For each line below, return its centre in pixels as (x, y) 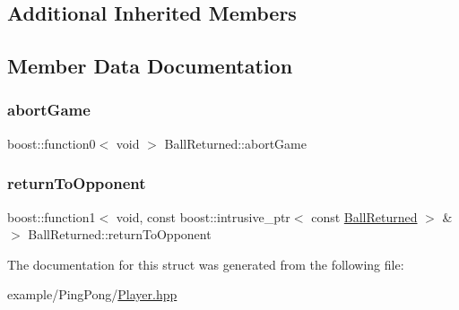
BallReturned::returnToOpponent (120, 234)
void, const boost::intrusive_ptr (203, 216)
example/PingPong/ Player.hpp (92, 294)
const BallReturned (364, 216)
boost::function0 (52, 143)
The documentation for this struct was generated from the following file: (206, 264)
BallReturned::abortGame (235, 143)
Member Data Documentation (150, 66)
